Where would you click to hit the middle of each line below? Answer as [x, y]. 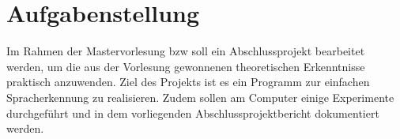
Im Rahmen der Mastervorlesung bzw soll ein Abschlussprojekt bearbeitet [186, 51]
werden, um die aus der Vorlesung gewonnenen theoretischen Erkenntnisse [186, 66]
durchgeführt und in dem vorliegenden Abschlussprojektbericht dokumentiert [193, 113]
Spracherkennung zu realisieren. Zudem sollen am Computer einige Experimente [200, 97]
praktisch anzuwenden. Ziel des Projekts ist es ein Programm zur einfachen [188, 82]
